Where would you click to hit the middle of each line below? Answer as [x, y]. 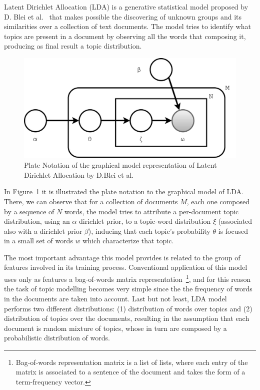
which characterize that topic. [128, 241]
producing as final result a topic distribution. [73, 46]
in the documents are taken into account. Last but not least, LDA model [115, 298]
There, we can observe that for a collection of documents [91, 201]
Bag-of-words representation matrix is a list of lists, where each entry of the [132, 362]
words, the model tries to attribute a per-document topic [151, 211]
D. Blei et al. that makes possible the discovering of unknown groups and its [123, 16]
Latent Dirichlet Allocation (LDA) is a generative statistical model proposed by [126, 7]
